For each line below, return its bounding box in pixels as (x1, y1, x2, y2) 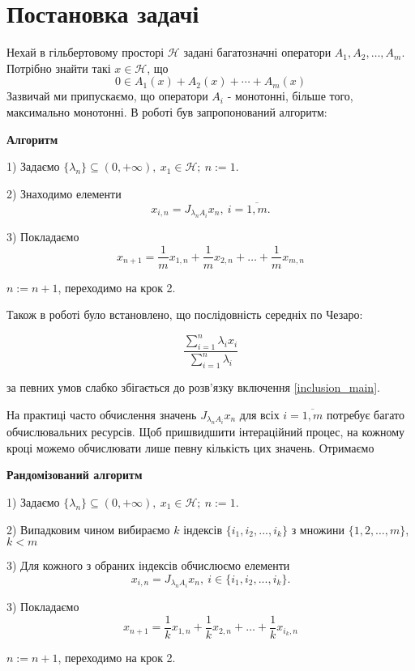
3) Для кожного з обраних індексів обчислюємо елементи (6, 557, 290, 574)
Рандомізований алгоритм (6, 466, 143, 483)
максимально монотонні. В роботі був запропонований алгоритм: (6, 103, 327, 120)
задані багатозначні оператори (183, 44, 332, 61)
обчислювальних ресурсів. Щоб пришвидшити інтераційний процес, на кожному (6, 423, 404, 440)
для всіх (239, 406, 280, 423)
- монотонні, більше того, (227, 87, 353, 104)
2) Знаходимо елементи (6, 185, 122, 202)
